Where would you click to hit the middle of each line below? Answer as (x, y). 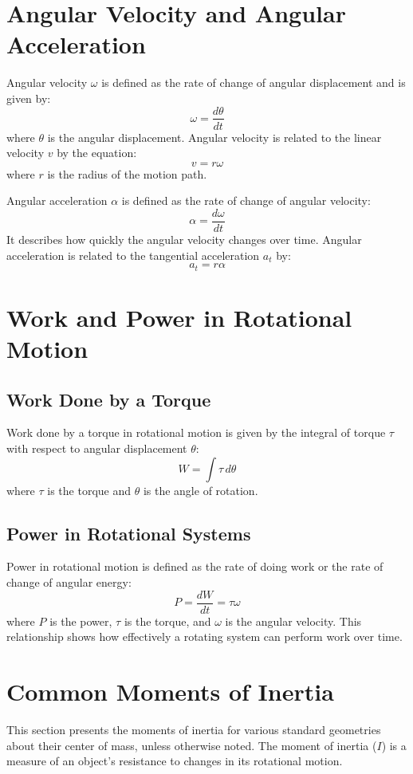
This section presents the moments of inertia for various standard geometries (194, 729)
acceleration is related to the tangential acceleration (133, 255)
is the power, (81, 621)
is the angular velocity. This (293, 621)
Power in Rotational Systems (129, 533)
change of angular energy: (69, 581)
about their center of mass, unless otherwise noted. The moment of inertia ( (192, 745)
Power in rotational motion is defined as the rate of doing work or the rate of (195, 566)
